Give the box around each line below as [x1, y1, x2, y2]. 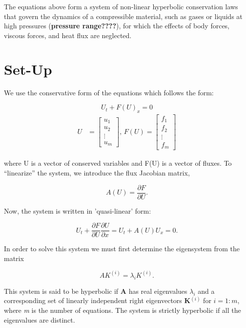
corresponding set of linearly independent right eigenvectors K [4, 295, 191, 306]
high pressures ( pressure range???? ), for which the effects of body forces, [4, 21, 230, 31]
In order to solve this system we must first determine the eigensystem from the [4, 243, 240, 254]
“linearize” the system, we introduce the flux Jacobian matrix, [4, 168, 190, 178]
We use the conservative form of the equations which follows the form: [4, 87, 214, 97]
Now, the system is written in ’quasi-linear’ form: [4, 205, 151, 216]
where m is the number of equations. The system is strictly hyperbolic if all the [4, 305, 241, 315]
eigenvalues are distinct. [4, 314, 75, 325]
